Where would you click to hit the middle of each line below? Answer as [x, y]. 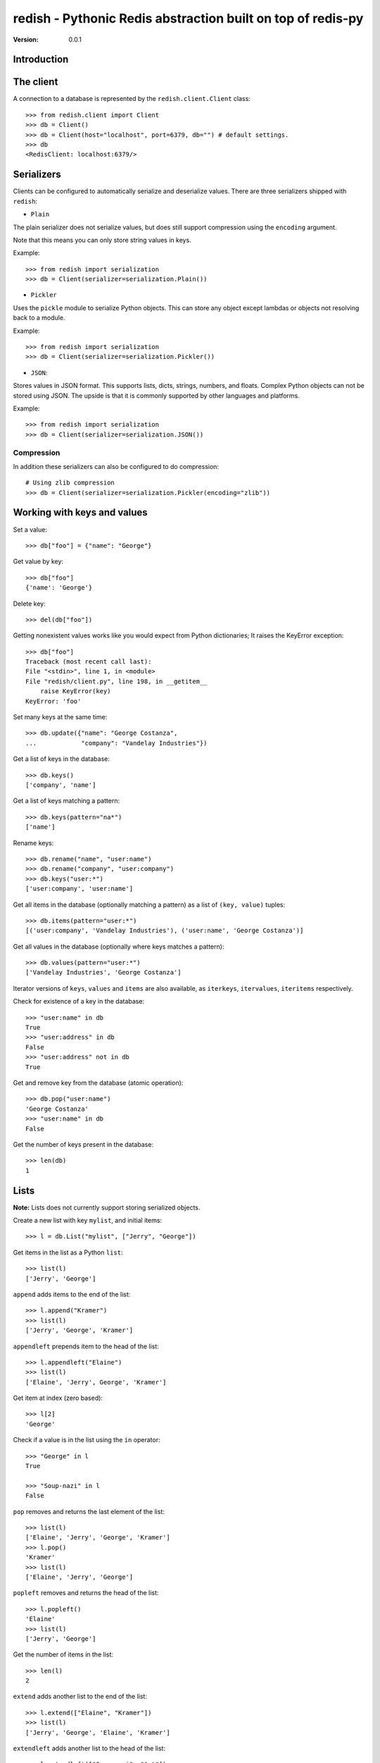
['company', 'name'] [61, 785]
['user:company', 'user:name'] [80, 889]
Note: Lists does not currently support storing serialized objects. [107, 1207]
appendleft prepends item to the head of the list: [86, 1346]
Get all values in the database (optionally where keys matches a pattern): [119, 946]
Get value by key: [38, 561]
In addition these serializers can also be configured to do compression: [116, 466]
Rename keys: [33, 843]
